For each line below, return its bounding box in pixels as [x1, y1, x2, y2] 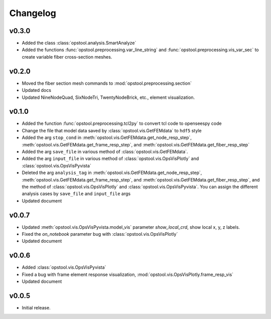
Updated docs [22, 87, 51, 93]
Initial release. [22, 305, 51, 311]
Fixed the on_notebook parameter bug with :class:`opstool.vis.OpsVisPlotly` [22, 231, 178, 237]
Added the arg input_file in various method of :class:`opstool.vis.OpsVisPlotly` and [22, 155, 199, 162]
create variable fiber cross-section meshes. [22, 54, 112, 60]
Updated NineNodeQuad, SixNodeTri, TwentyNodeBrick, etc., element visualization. [22, 94, 195, 100]
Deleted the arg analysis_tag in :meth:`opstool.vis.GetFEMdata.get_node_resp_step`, [22, 170, 202, 176]
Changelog [9, 8, 56, 19]
